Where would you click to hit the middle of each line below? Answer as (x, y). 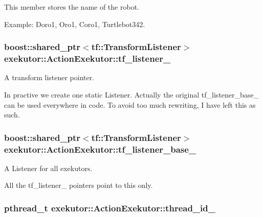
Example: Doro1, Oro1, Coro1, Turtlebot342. (75, 24)
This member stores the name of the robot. (72, 7)
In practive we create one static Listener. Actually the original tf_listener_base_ (132, 94)
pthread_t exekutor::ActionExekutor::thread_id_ (110, 208)
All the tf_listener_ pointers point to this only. (79, 185)
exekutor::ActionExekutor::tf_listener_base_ (100, 149)
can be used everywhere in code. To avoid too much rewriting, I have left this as (130, 104)
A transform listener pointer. (49, 77)
